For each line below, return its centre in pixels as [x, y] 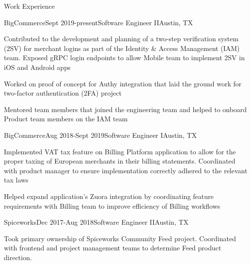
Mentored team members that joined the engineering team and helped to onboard [125, 109]
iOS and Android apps [37, 67]
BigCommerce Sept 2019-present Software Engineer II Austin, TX [98, 22]
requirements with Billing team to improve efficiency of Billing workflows [112, 206]
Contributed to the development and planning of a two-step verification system [121, 39]
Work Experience [29, 6]
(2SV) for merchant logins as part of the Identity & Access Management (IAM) [122, 48]
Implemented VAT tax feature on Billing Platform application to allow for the [120, 151]
